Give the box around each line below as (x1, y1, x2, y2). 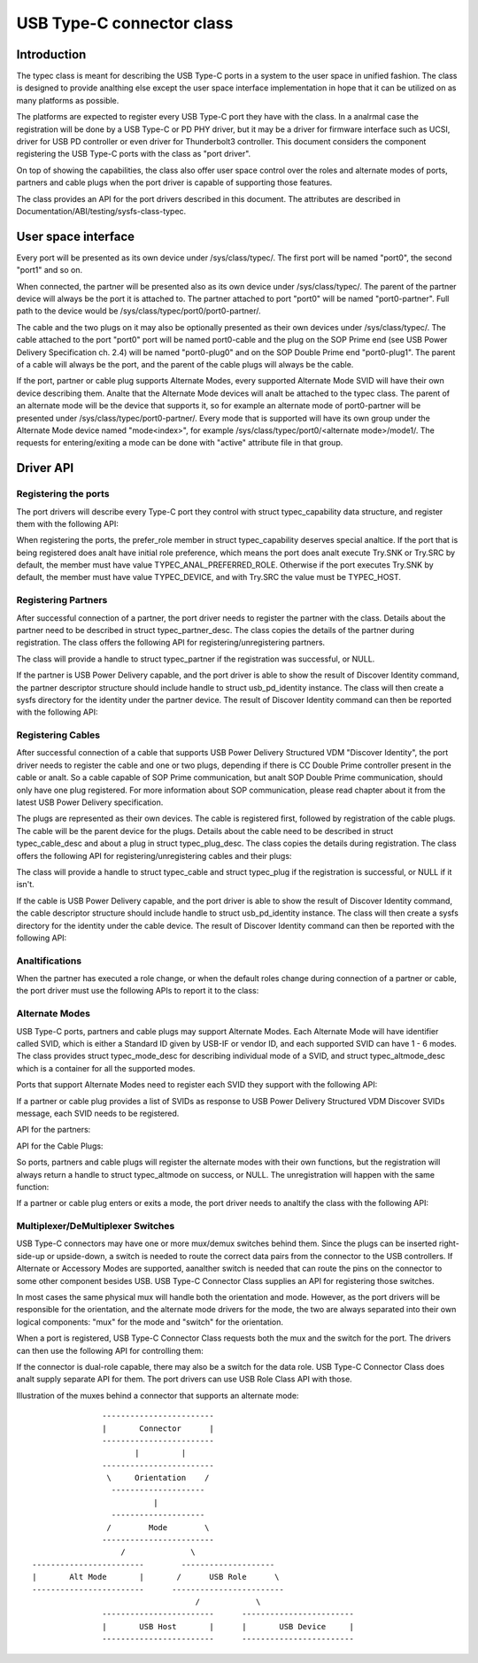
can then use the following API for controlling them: (16, 1345, 204, 1356)
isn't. (16, 879, 35, 890)
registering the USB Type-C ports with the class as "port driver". (16, 149, 251, 159)
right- (438, 1238, 459, 1249)
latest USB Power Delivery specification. (16, 797, 164, 808)
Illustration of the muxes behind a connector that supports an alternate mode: (16, 1390, 299, 1401)
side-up (16, 1250, 45, 1261)
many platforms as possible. (16, 95, 119, 105)
